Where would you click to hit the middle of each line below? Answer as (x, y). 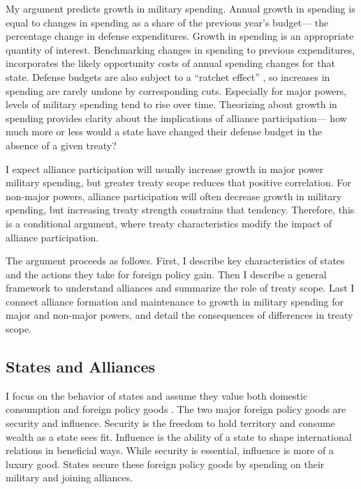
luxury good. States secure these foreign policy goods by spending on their (165, 464)
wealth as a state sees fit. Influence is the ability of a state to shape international (179, 436)
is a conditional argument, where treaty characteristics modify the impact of (169, 223)
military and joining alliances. (69, 477)
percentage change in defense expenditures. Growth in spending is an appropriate (180, 36)
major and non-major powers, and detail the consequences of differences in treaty (179, 315)
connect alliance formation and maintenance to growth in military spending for (175, 301)
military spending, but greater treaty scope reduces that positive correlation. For (178, 182)
